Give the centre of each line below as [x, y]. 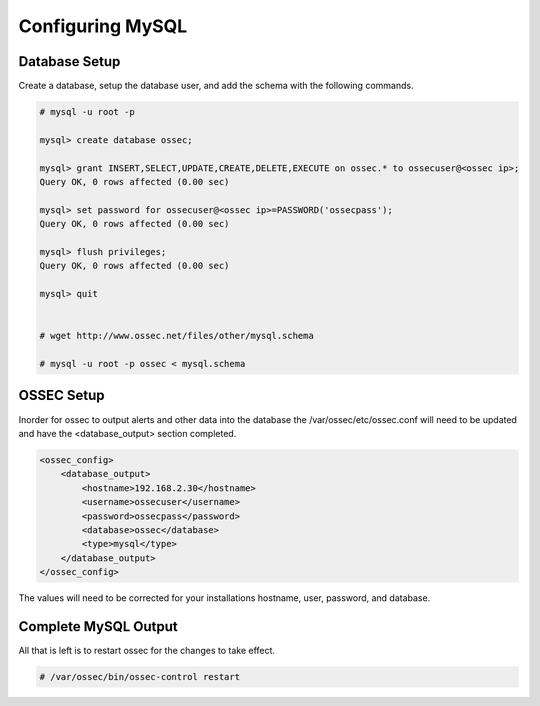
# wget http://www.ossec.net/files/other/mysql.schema [176, 336]
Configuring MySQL [103, 26]
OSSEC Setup [61, 395]
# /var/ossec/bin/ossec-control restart [139, 676]
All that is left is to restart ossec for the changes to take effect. [146, 650]
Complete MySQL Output [98, 626]
